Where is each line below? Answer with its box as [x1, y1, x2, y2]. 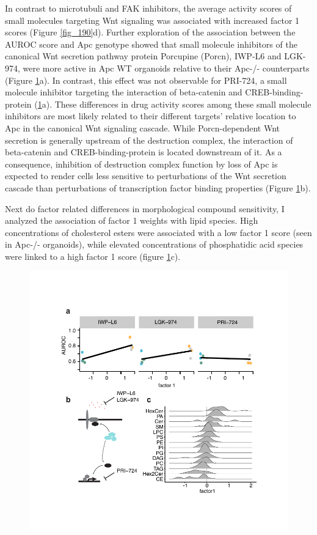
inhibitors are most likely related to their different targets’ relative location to [5, 109, 296, 122]
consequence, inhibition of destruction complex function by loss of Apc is [5, 157, 278, 170]
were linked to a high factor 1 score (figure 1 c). [5, 249, 181, 262]
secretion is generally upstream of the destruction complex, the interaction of [5, 133, 293, 146]
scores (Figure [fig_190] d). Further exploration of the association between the [5, 26, 296, 39]
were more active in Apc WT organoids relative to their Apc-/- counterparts [23, 61, 310, 74]
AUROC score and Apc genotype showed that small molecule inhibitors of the [5, 37, 297, 50]
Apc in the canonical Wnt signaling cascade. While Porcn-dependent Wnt [5, 121, 280, 134]
